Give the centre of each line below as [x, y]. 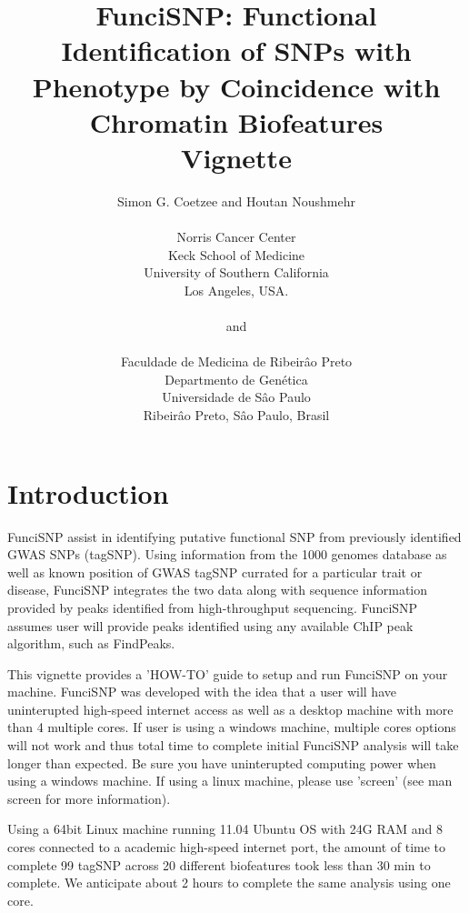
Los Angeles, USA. [236, 290]
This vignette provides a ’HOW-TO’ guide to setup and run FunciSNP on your [228, 673]
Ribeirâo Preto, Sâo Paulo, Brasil [236, 415]
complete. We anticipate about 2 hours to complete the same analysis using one [229, 883]
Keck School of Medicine [236, 254]
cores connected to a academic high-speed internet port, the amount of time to [227, 847]
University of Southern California [236, 272]
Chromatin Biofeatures [236, 121]
